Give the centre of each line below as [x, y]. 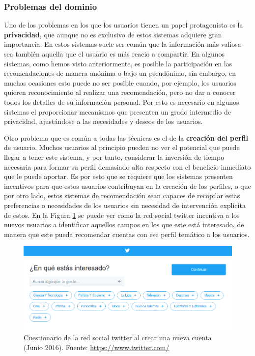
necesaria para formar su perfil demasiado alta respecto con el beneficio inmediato [127, 166]
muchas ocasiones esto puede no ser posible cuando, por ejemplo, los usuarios [120, 82]
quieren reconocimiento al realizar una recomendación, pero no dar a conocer [120, 92]
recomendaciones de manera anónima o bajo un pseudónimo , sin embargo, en [120, 73]
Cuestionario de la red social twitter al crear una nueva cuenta [118, 338]
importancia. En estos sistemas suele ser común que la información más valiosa [123, 44]
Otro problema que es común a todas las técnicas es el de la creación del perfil [126, 137]
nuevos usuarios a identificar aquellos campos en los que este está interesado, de [124, 224]
